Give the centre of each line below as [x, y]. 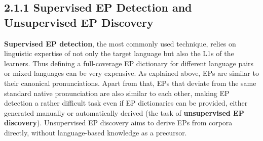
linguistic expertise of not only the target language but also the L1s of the [119, 53]
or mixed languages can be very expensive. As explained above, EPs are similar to [131, 73]
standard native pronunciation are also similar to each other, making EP [117, 93]
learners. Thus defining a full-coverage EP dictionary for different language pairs [129, 63]
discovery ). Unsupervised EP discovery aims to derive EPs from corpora [118, 123]
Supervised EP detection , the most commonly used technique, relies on [120, 43]
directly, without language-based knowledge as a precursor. [96, 132]
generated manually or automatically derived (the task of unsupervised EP [124, 112]
